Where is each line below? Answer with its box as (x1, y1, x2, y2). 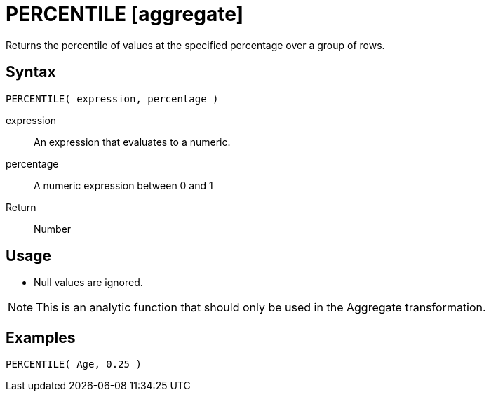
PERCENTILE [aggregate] (6, 2, 244, 26)
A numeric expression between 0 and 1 (34, 179, 213, 191)
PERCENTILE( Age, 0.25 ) (6, 358, 142, 370)
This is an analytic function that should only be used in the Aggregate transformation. (36, 300, 486, 315)
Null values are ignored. (34, 276, 143, 289)
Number (34, 222, 72, 235)
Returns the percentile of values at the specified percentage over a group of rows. (6, 39, 385, 51)
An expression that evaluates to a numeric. (34, 135, 231, 148)
